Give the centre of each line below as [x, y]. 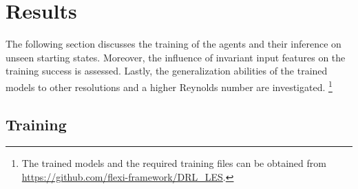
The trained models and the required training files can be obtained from [174, 163]
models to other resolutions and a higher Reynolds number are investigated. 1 [169, 86]
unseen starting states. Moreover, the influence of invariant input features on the [176, 57]
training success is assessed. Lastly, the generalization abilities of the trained [167, 71]
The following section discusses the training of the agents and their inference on [173, 44]
